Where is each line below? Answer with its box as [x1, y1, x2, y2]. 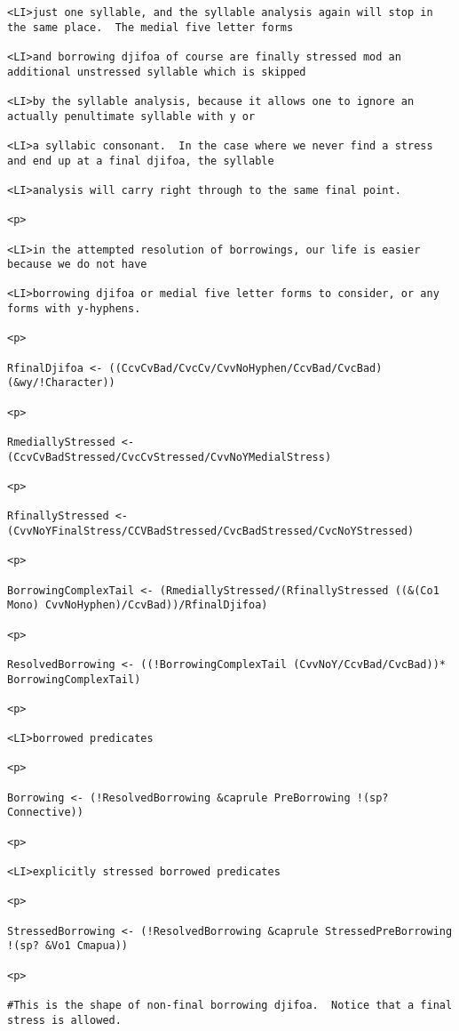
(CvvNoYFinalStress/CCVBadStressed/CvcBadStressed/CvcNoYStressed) [7, 524, 415, 537]
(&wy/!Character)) [7, 376, 115, 390]
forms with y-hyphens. [7, 302, 141, 316]
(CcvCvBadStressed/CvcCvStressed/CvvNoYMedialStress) [7, 450, 332, 463]
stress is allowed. [7, 1013, 122, 1027]
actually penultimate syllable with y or [7, 109, 256, 123]
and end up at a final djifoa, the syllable [7, 154, 274, 167]
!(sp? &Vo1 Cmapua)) [7, 939, 129, 953]
